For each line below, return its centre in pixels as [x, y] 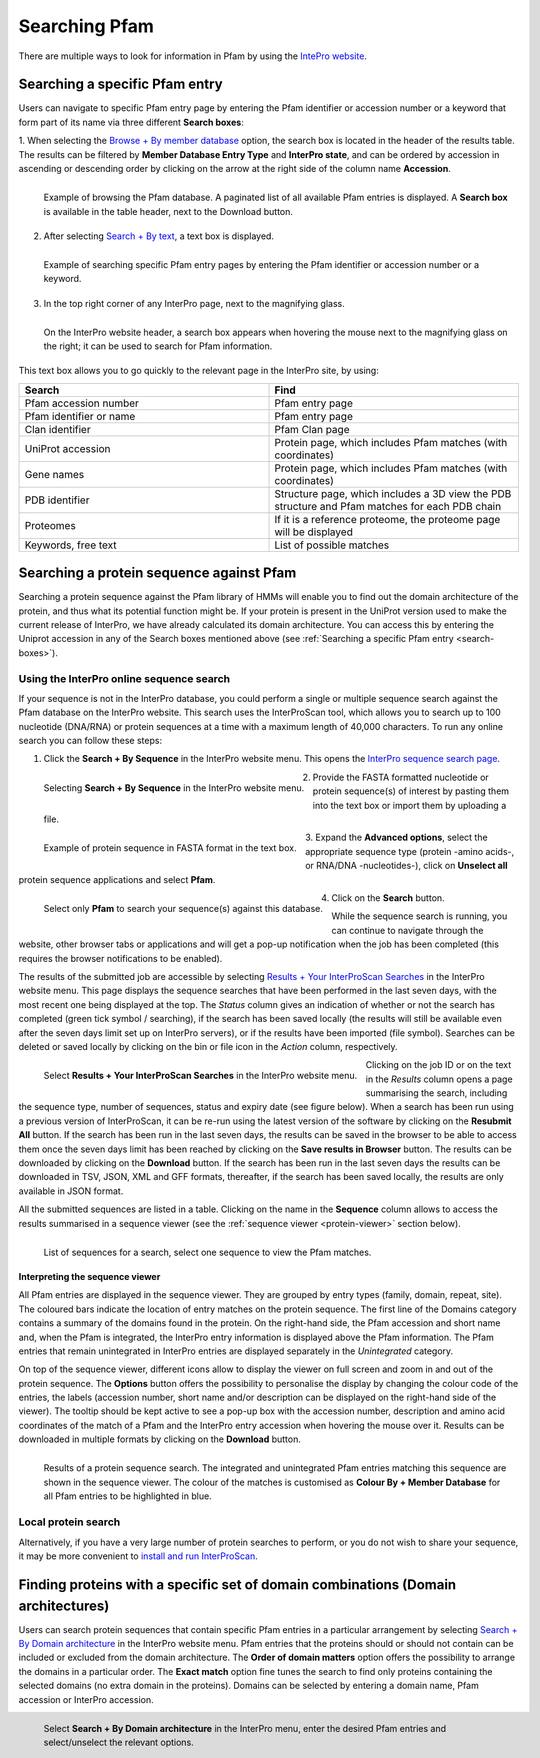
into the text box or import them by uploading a [409, 805]
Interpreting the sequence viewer [89, 1276]
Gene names [54, 474]
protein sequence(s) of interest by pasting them [411, 791]
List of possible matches [332, 545]
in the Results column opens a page [439, 1079]
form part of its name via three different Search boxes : [131, 122]
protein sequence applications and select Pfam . [117, 879]
